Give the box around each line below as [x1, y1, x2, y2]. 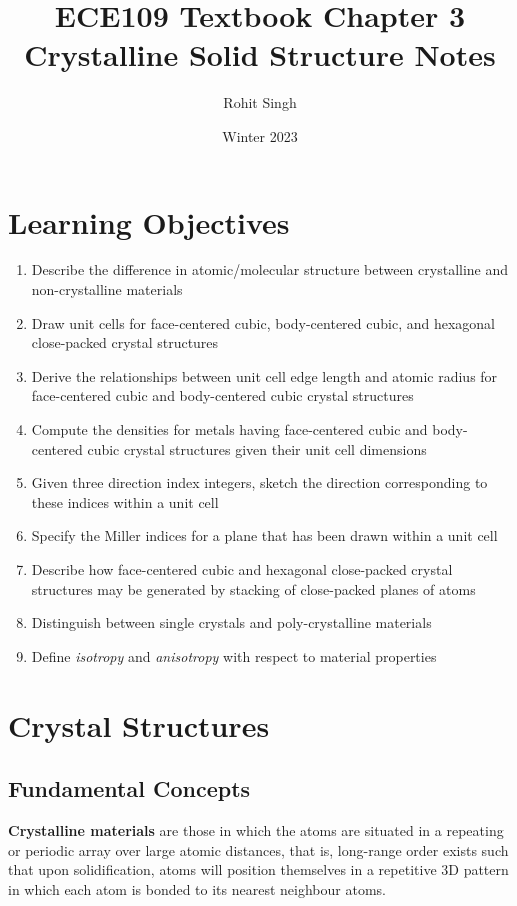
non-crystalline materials [31, 279, 183, 300]
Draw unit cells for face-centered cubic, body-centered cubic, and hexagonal [31, 312, 495, 333]
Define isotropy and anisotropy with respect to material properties [31, 645, 437, 666]
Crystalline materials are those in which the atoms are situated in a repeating [8, 819, 504, 840]
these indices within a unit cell [31, 491, 219, 512]
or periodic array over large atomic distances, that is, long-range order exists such [8, 839, 509, 860]
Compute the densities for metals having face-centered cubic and [31, 419, 428, 439]
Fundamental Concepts [8, 773, 251, 804]
